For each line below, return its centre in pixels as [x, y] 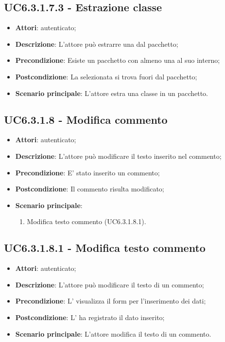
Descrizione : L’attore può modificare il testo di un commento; [110, 284]
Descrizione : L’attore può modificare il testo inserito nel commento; [118, 156]
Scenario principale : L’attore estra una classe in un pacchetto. [112, 93]
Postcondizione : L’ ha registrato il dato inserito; [90, 317]
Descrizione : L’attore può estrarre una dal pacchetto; [97, 44]
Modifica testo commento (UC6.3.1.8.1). [87, 221]
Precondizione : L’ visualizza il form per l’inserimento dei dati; [111, 301]
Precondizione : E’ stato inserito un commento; [87, 172]
